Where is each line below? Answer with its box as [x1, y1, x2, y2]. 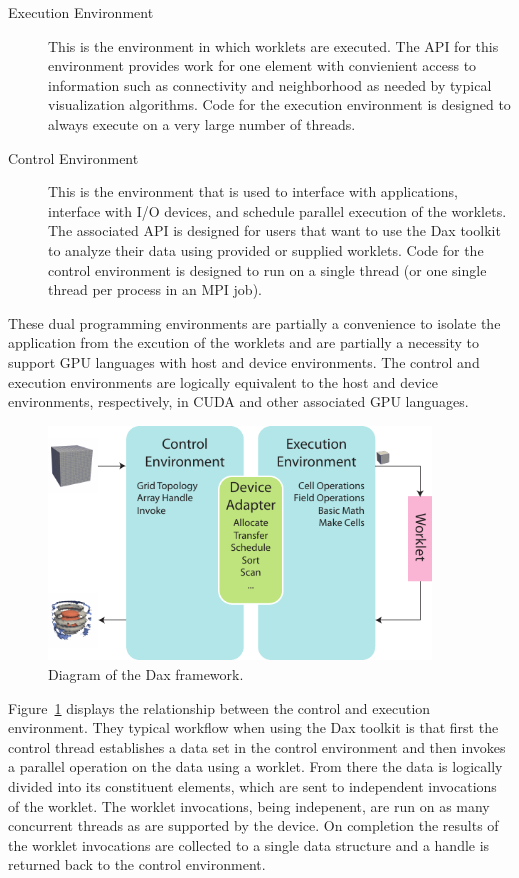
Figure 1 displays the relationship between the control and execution [8, 697, 431, 718]
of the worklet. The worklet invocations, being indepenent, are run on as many [8, 795, 490, 816]
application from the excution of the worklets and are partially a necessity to [8, 332, 479, 353]
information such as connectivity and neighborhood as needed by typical [48, 74, 492, 95]
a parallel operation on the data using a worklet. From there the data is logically [8, 756, 503, 777]
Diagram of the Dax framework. [48, 663, 244, 684]
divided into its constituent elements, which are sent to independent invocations [8, 775, 497, 796]
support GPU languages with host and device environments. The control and [8, 351, 480, 372]
